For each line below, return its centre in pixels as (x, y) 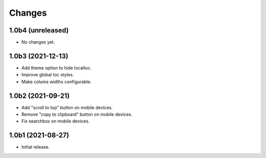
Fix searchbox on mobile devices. (55, 121)
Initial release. (35, 147)
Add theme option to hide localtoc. (57, 68)
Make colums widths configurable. (56, 82)
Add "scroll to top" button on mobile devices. (67, 107)
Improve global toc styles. (48, 75)
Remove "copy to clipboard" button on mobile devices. (77, 114)
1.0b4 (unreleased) (39, 30)
